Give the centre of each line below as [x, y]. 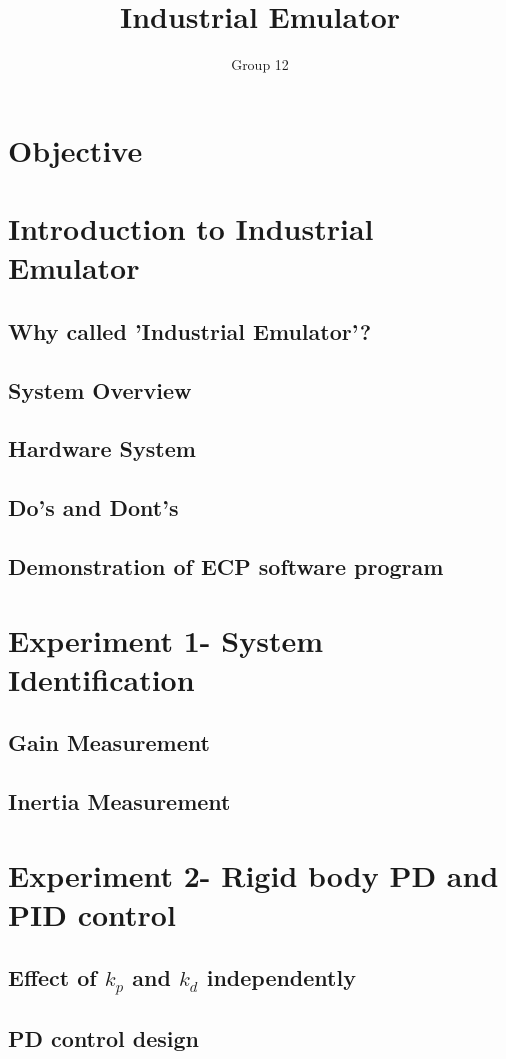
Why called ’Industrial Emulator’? [190, 330]
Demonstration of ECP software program [226, 565]
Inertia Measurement [119, 801]
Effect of [52, 977]
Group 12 [260, 64]
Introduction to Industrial [191, 228]
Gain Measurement [109, 742]
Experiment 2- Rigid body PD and [253, 874]
